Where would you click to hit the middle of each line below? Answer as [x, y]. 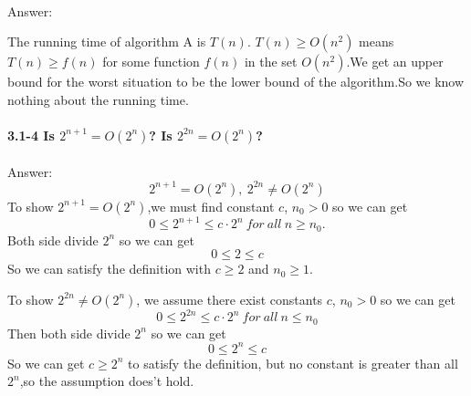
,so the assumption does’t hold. [107, 381]
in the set [271, 62]
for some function [151, 62]
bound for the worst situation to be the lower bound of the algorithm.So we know [236, 82]
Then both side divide [69, 333]
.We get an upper [395, 62]
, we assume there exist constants [230, 299]
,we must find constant [211, 206]
